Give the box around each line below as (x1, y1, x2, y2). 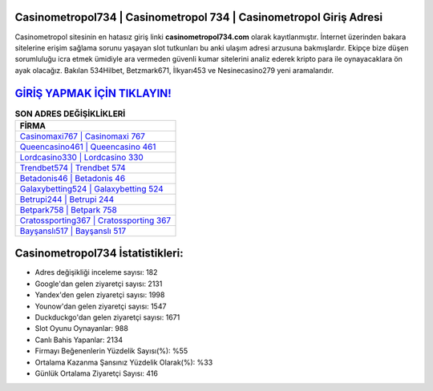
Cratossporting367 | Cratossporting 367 (19, 215, 172, 226)
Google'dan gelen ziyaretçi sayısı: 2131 (34, 279, 163, 288)
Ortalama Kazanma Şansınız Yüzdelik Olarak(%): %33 (34, 357, 213, 367)
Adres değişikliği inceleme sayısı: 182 (34, 268, 158, 277)
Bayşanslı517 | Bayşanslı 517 (19, 225, 127, 236)
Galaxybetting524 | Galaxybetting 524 (19, 183, 164, 194)
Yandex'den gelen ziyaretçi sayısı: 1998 (34, 290, 165, 300)
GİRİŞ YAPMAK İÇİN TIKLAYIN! (14, 87, 172, 100)
